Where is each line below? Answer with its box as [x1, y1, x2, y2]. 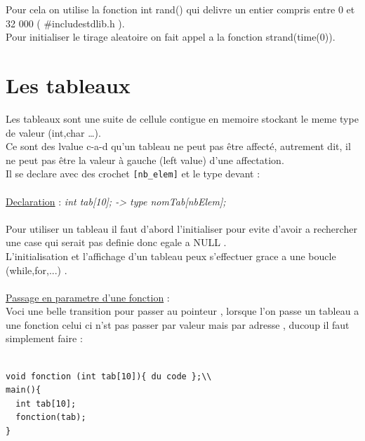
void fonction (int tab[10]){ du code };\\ [6, 371, 212, 381]
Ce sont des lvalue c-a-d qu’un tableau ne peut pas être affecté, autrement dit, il [6, 139, 351, 154]
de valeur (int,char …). [6, 125, 101, 140]
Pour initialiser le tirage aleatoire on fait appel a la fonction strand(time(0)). [6, 29, 336, 44]
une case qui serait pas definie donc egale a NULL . [6, 235, 227, 250]
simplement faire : [6, 331, 83, 346]
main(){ [6, 385, 41, 395]
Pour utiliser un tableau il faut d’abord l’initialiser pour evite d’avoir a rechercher [6, 221, 357, 236]
